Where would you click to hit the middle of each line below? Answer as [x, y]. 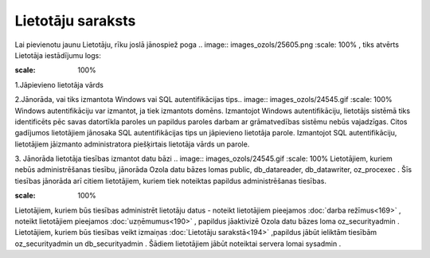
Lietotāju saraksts [75, 21]
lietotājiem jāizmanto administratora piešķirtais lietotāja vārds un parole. [132, 144]
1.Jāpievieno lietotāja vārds [59, 84]
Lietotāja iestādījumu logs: [58, 55]
